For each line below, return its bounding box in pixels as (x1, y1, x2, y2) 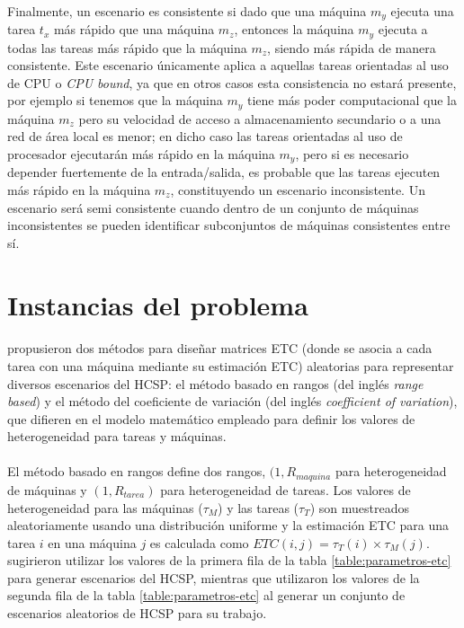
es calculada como (149, 533, 249, 552)
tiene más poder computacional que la (246, 91, 458, 110)
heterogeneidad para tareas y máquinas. (7, 427, 227, 446)
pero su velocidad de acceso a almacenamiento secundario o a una (78, 109, 442, 128)
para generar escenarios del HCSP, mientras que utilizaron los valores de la (7, 568, 420, 587)
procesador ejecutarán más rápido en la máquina (7, 144, 275, 163)
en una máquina (48, 533, 137, 552)
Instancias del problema (7, 286, 308, 323)
